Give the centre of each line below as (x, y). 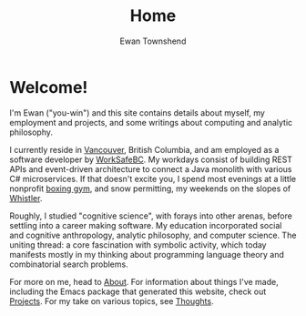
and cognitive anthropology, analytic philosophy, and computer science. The (153, 235)
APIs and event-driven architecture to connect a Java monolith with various (151, 168)
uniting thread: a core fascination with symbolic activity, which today (138, 245)
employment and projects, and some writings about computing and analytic (151, 122)
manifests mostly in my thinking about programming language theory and (147, 254)
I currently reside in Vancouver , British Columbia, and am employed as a (144, 149)
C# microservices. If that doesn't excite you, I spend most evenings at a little (153, 178)
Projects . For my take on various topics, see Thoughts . (112, 301)
